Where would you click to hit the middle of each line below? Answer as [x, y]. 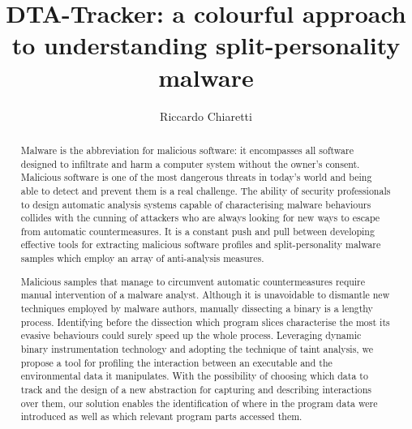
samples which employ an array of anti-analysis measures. [142, 258]
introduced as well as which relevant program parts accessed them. [161, 416]
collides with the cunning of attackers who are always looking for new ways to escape [200, 218]
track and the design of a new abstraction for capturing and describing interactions [196, 389]
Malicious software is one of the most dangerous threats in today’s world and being [196, 177]
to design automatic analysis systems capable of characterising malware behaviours [196, 204]
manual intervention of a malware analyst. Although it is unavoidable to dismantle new [205, 295]
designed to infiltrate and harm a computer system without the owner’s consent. [190, 163]
